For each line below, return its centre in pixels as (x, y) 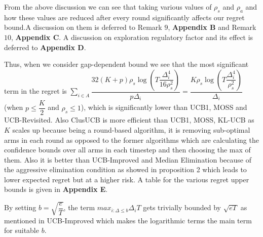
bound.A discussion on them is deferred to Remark (83, 27)
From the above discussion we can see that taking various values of (108, 7)
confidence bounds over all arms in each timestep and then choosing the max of (127, 150)
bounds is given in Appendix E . (56, 189)
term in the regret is (35, 91)
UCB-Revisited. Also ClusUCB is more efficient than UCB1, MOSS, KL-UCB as (129, 120)
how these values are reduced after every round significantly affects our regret (124, 17)
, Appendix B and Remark (212, 27)
